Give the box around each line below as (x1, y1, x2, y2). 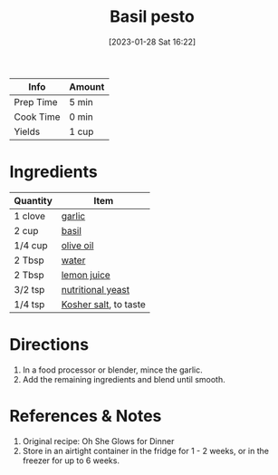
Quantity (14, 194, 53, 207)
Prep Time (14, 95, 58, 108)
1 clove (14, 209, 45, 222)
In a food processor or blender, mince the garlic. (22, 364, 204, 375)
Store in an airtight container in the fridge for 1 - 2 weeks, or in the (22, 445, 270, 456)
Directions (9, 334, 89, 355)
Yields (14, 125, 41, 138)
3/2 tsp (14, 283, 45, 296)
